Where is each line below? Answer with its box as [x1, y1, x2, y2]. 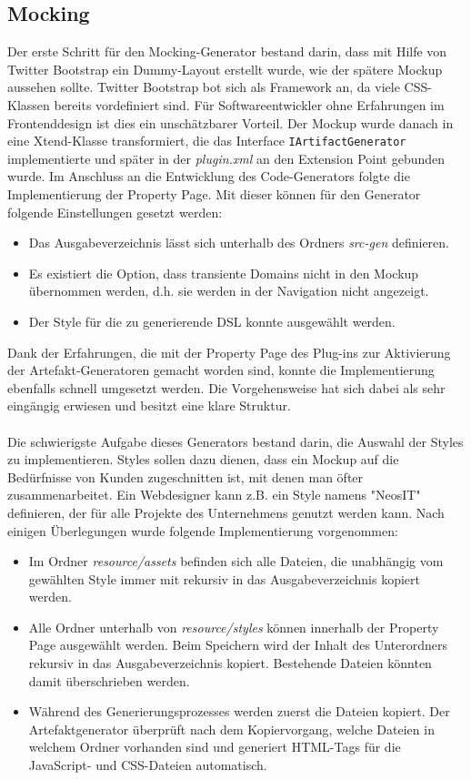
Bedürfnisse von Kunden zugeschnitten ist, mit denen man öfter [7, 467, 364, 486]
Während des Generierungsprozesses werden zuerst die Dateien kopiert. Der [28, 702, 450, 721]
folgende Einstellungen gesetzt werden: [7, 202, 223, 221]
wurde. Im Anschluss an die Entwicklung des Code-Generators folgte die [7, 167, 410, 186]
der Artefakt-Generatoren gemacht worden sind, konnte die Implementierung [7, 360, 435, 380]
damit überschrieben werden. [28, 671, 190, 690]
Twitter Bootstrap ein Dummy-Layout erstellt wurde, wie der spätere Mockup [7, 59, 443, 78]
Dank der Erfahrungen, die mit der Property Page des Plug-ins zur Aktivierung [7, 342, 451, 361]
